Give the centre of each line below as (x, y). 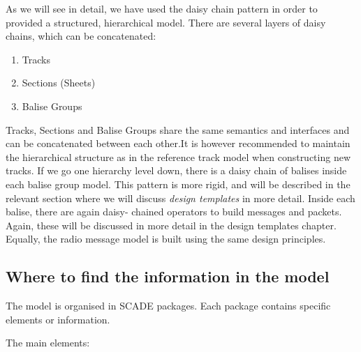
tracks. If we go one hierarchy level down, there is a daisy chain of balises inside (176, 170)
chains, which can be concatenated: (81, 36)
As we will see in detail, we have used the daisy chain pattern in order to (162, 8)
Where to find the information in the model (168, 276)
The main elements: (48, 343)
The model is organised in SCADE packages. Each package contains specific (168, 306)
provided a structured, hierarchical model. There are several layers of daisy (166, 22)
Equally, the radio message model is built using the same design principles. (166, 239)
